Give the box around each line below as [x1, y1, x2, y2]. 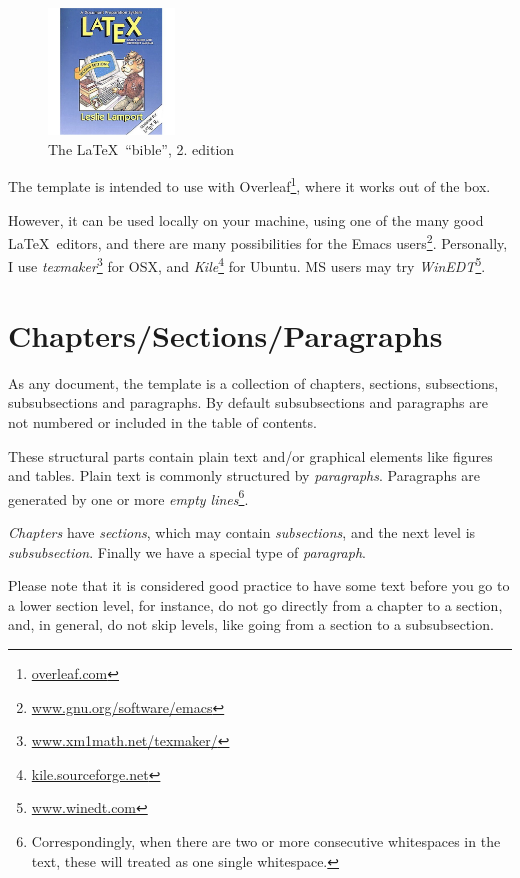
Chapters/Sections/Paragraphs [8, 314, 443, 355]
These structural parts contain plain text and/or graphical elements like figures [8, 445, 493, 466]
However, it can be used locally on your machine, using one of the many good [8, 209, 484, 230]
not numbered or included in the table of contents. [8, 412, 317, 433]
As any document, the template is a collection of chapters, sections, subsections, [8, 372, 499, 393]
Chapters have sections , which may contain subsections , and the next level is [8, 522, 476, 543]
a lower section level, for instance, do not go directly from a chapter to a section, [8, 594, 503, 615]
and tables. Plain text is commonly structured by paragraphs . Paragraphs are [8, 465, 481, 486]
